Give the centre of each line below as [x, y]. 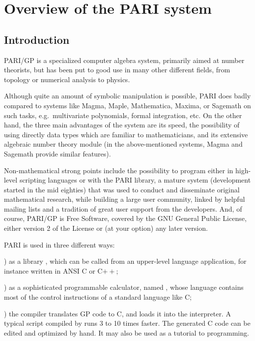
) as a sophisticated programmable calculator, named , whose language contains [124, 287]
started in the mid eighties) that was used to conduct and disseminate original [122, 189]
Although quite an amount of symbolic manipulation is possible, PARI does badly [127, 96]
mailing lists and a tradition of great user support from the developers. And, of [123, 208]
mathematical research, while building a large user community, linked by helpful [125, 199]
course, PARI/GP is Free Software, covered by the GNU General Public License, [125, 218]
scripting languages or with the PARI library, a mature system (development [135, 180]
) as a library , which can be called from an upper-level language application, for [125, 261]
